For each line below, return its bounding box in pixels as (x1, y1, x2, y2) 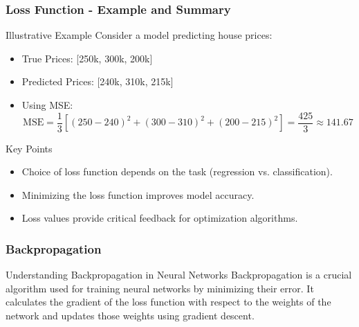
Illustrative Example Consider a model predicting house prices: (6, 28, 273, 42)
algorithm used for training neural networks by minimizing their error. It (6, 281, 314, 295)
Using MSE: (21, 98, 73, 112)
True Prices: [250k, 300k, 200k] (21, 51, 153, 65)
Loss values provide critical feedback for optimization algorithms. (21, 211, 298, 225)
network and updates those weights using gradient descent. (6, 308, 255, 323)
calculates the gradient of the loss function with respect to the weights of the (6, 294, 331, 309)
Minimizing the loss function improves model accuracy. (21, 187, 255, 202)
